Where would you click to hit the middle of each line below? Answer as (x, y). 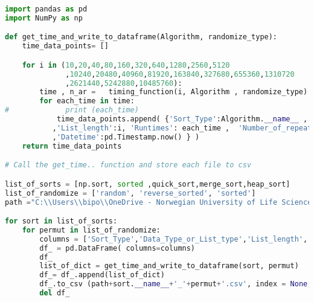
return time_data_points (72, 146)
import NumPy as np (44, 18)
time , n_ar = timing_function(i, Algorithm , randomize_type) (174, 92)
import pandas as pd (46, 9)
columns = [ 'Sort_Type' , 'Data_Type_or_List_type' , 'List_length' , (174, 239)
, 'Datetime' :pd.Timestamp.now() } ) (126, 137)
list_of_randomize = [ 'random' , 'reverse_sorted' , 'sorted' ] (130, 193)
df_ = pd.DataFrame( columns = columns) (117, 248)
